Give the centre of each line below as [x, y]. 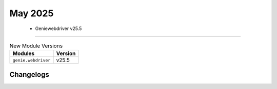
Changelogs [29, 75]
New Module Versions [36, 46]
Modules [24, 53]
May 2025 [32, 13]
